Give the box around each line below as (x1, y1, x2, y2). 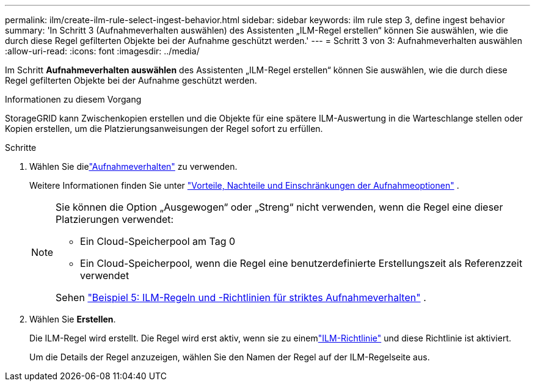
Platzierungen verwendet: (56, 213, 174, 225)
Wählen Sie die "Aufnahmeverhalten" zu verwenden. (29, 161, 238, 172)
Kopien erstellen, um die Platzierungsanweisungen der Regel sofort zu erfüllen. (5, 123, 323, 134)
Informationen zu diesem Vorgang (5, 94, 142, 104)
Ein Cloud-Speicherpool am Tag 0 (80, 235, 236, 247)
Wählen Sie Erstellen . (29, 314, 116, 324)
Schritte (5, 142, 37, 153)
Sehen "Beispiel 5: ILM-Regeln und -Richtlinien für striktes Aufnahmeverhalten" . (56, 291, 426, 304)
